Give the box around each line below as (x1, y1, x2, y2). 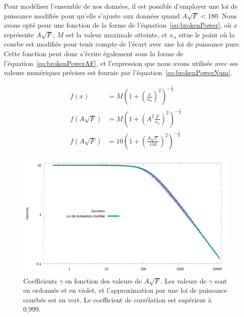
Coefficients (23, 275, 58, 285)
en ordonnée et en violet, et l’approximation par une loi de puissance (23, 285, 227, 295)
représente (4, 29, 34, 39)
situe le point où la (179, 29, 235, 39)
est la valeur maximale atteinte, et (65, 29, 168, 39)
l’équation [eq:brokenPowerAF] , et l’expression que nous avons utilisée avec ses (4, 58, 238, 68)
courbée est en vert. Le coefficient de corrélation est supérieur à (23, 294, 212, 304)
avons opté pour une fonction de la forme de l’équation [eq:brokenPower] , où (4, 20, 231, 30)
